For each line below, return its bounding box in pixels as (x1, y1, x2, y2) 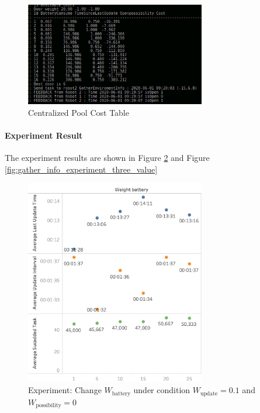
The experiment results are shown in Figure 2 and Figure (5, 152, 210, 164)
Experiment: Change (28, 384, 102, 396)
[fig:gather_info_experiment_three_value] (5, 163, 158, 175)
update (200, 390, 218, 397)
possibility (36, 402, 61, 409)
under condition (133, 384, 190, 396)
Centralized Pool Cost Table (28, 106, 129, 118)
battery (112, 390, 131, 397)
